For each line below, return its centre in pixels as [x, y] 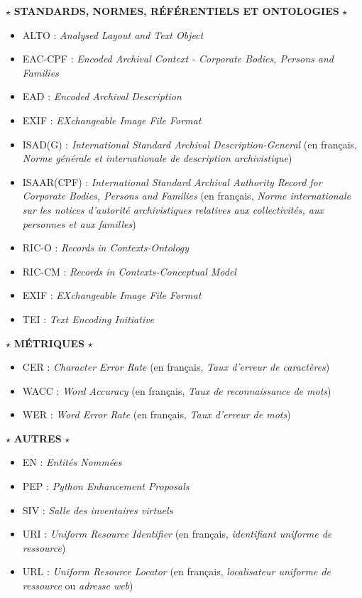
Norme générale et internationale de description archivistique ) [157, 158]
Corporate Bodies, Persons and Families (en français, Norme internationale [186, 196]
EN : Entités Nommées [72, 462]
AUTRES [38, 438]
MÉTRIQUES [49, 343]
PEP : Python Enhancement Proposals [106, 486]
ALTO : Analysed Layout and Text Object [113, 34]
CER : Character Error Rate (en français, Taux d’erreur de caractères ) [176, 367]
